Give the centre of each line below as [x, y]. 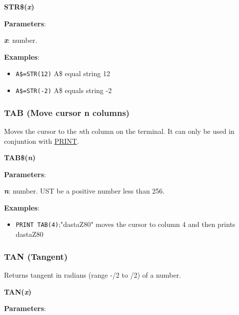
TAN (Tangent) [36, 256]
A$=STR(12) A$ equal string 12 [63, 73]
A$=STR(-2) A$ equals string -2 [64, 90]
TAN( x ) [18, 291]
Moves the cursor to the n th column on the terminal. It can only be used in [119, 131]
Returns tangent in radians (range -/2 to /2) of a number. [93, 274]
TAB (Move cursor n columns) [67, 112]
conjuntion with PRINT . [42, 141]
